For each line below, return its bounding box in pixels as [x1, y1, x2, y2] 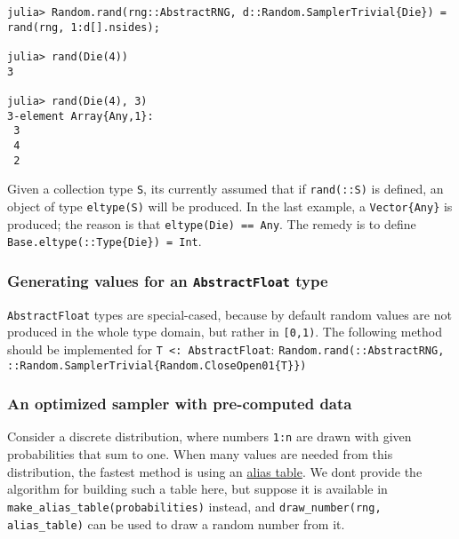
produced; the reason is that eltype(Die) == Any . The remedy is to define [7, 214, 416, 233]
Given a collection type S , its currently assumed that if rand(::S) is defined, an [7, 179, 444, 198]
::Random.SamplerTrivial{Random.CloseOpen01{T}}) [7, 359, 307, 372]
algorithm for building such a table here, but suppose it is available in [7, 480, 388, 498]
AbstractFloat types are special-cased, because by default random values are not [7, 305, 452, 323]
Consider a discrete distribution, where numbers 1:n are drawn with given [7, 427, 412, 446]
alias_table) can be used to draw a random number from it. [7, 514, 345, 533]
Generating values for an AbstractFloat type [7, 269, 328, 291]
